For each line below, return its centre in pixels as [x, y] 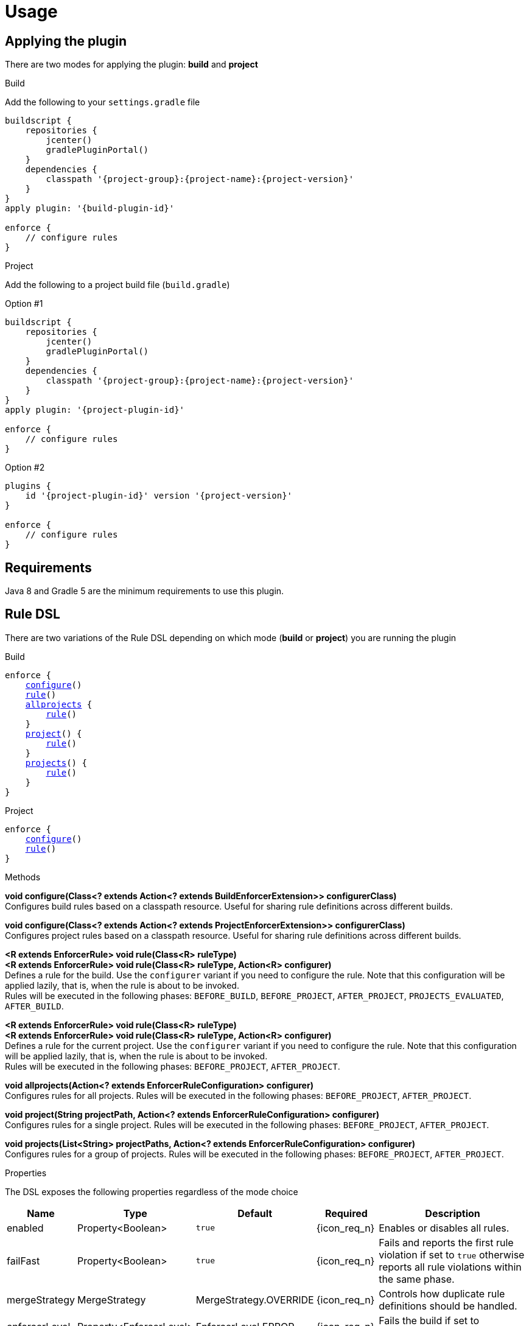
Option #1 [24, 304]
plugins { [28, 486]
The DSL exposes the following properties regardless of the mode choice [152, 1191]
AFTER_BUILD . [34, 1006]
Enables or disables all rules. [444, 1228]
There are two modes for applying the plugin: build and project [131, 65]
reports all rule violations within [450, 1267]
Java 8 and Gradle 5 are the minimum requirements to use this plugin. [145, 591]
